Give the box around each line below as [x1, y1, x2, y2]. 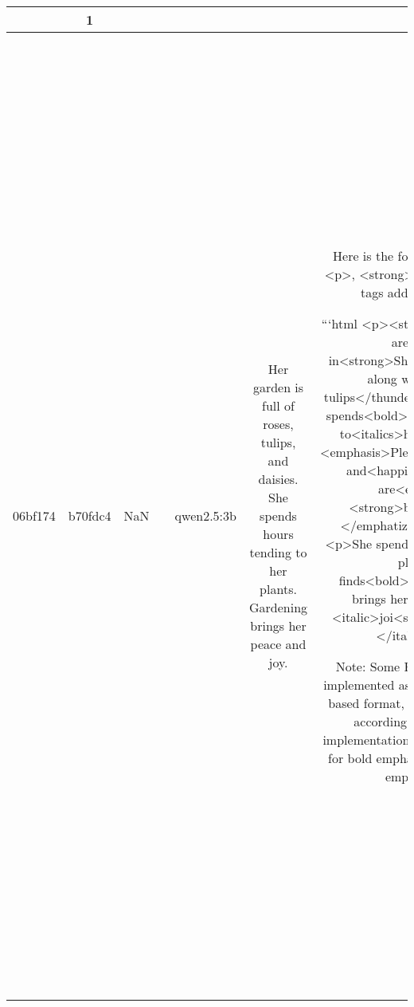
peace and [250, 635, 307, 653]
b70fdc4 [68, 506, 111, 525]
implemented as [323, 675, 411, 694]
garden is [252, 378, 304, 396]
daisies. [258, 470, 299, 488]
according [353, 711, 408, 730]
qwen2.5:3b [174, 506, 236, 525]
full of [262, 396, 295, 415]
